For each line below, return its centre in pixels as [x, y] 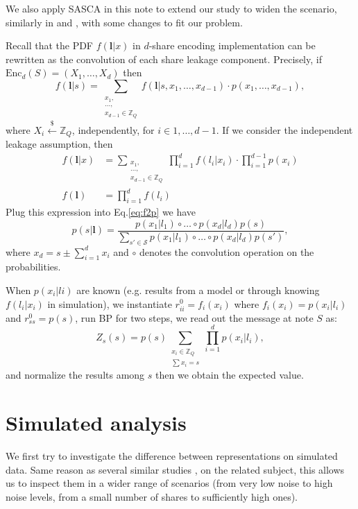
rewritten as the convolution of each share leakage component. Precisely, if [164, 59]
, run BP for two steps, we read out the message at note [194, 317]
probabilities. [33, 267]
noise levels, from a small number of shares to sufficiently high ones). [152, 496]
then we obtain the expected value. [230, 375]
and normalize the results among [75, 375]
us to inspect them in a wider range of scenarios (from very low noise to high [169, 483]
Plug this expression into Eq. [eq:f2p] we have [101, 212]
